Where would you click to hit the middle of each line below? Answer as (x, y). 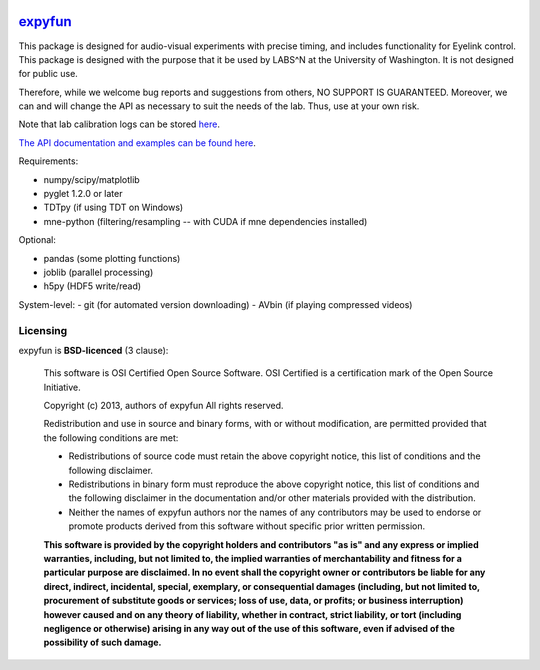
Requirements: (48, 161)
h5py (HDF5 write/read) (92, 286)
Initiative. (62, 387)
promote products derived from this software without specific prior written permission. (247, 526)
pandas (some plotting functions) (112, 258)
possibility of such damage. (102, 642)
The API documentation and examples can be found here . (137, 142)
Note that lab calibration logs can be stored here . (119, 124)
